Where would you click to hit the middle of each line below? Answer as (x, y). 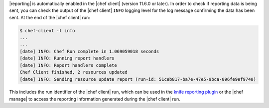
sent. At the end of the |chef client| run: (50, 17)
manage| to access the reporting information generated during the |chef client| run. (95, 99)
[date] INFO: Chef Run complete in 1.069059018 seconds (89, 51)
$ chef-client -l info (47, 30)
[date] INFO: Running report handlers (67, 58)
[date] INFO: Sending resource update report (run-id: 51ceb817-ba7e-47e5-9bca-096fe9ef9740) (138, 79)
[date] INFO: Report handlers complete (68, 65)
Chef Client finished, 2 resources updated (74, 72)
